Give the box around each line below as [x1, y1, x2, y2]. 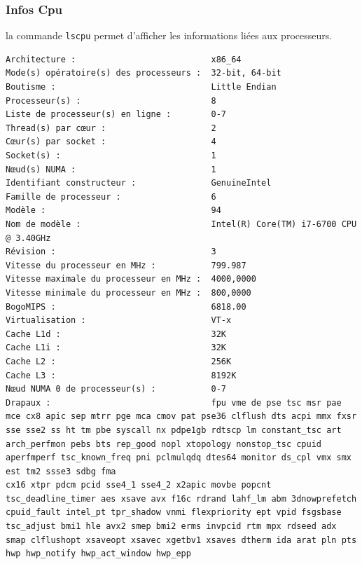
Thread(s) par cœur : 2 [6, 123, 216, 133]
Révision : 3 [6, 247, 216, 257]
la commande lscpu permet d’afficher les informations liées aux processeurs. [6, 28, 333, 43]
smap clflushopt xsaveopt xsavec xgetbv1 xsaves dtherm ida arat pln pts [6, 535, 357, 545]
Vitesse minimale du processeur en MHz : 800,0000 [6, 287, 251, 298]
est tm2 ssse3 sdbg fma [6, 466, 116, 476]
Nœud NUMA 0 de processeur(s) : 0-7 [6, 384, 226, 394]
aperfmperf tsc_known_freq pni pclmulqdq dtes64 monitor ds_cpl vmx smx [6, 453, 351, 463]
